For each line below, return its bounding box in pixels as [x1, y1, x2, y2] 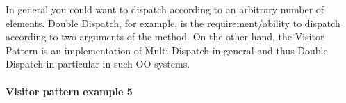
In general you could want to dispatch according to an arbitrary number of [6, 2, 324, 16]
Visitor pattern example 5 [6, 84, 133, 98]
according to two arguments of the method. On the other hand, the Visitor [6, 29, 324, 44]
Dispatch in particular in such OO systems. [6, 56, 190, 71]
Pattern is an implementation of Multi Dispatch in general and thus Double [6, 42, 328, 57]
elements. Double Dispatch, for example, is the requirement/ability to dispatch [6, 15, 340, 30]
